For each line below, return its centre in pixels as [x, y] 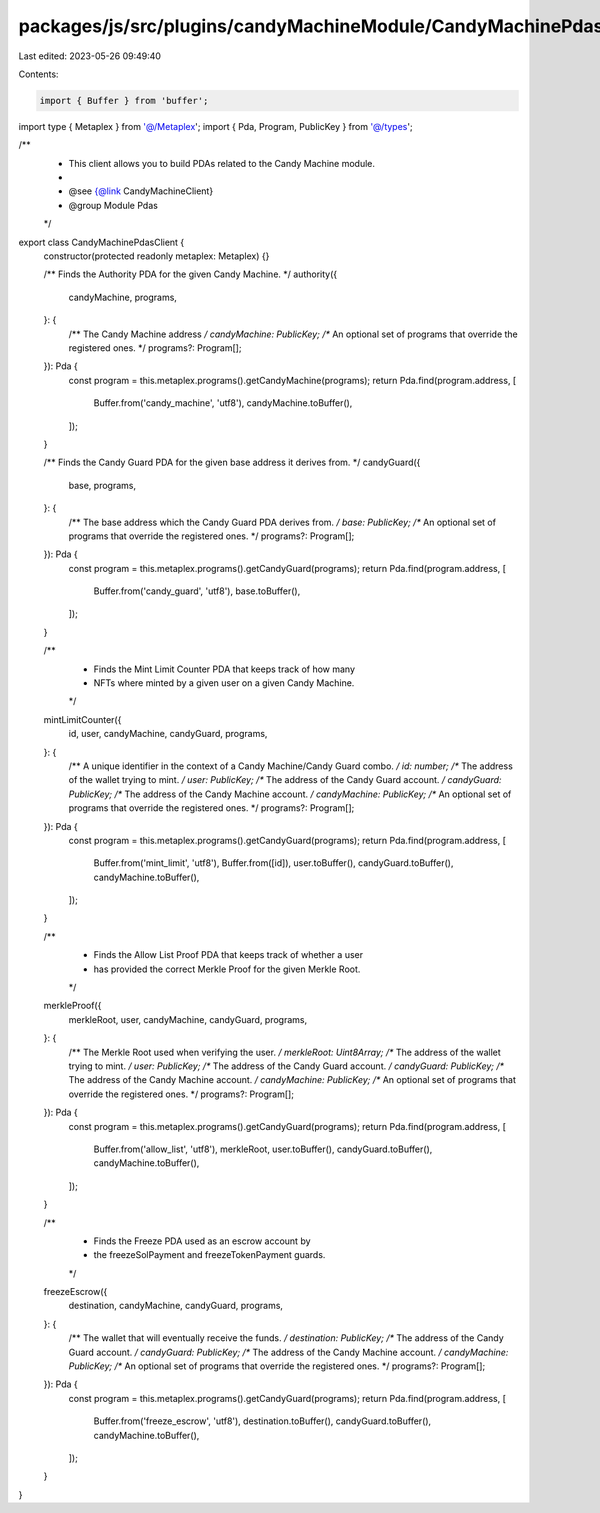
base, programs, [102, 485]
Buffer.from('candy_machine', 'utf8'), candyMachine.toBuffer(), [223, 403]
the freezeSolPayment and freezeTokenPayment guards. [209, 1255]
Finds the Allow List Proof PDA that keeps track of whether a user [228, 955]
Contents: [38, 74]
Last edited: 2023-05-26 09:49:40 [90, 56]
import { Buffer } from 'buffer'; [124, 100]
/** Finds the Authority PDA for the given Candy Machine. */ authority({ [190, 274]
